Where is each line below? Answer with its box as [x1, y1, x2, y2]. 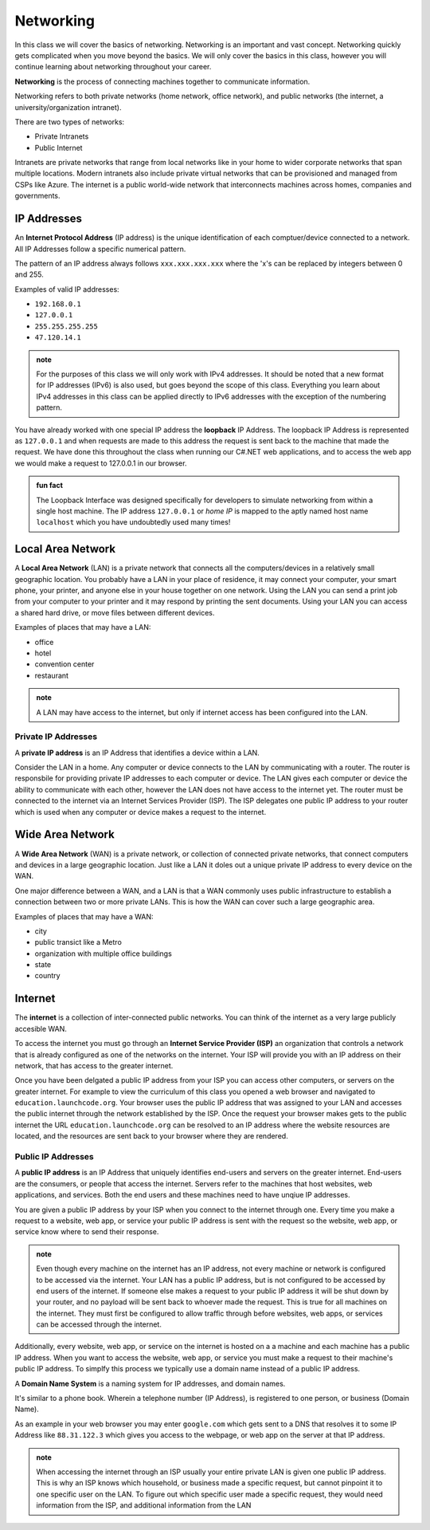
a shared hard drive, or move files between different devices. [14, 608, 215, 617]
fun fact [36, 481, 64, 490]
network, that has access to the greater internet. [14, 1060, 174, 1070]
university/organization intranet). [14, 102, 122, 112]
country [34, 971, 61, 981]
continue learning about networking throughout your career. [14, 62, 212, 72]
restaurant [34, 671, 69, 680]
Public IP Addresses [14, 1151, 95, 1162]
